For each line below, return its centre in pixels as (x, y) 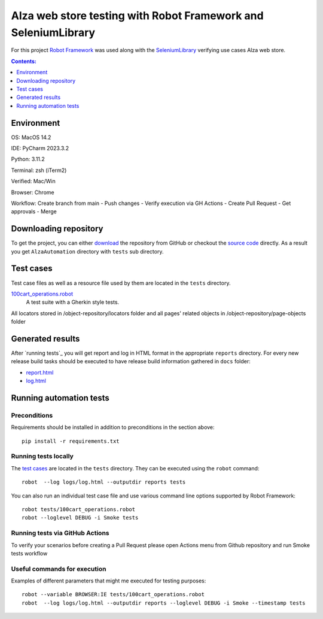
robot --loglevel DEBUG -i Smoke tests (80, 518)
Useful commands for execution (59, 569)
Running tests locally (42, 457)
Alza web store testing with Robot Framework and (137, 16)
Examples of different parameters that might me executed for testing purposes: (109, 581)
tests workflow (29, 553)
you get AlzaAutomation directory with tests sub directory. (87, 251)
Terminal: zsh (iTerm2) (39, 170)
